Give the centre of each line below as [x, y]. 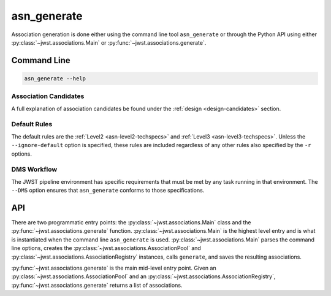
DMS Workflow [34, 170]
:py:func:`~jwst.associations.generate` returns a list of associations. [97, 285]
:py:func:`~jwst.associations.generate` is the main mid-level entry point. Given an [114, 268]
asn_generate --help [55, 78]
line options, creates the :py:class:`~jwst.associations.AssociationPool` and [106, 248]
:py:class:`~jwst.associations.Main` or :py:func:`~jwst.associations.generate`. [109, 42]
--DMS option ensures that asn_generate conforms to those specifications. [108, 191]
